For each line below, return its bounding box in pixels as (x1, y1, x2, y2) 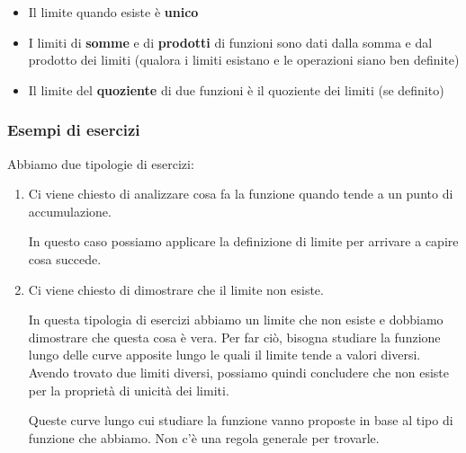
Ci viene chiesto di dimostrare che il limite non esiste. (28, 280, 324, 298)
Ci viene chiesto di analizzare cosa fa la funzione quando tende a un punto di (28, 184, 453, 203)
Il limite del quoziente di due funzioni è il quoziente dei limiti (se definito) (28, 80, 444, 99)
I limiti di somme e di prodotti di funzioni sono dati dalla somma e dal (28, 32, 433, 51)
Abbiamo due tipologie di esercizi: (7, 154, 194, 173)
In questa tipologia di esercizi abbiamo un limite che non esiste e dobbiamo (28, 310, 444, 329)
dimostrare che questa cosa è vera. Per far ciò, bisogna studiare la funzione (28, 327, 441, 346)
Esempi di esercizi (7, 119, 140, 141)
